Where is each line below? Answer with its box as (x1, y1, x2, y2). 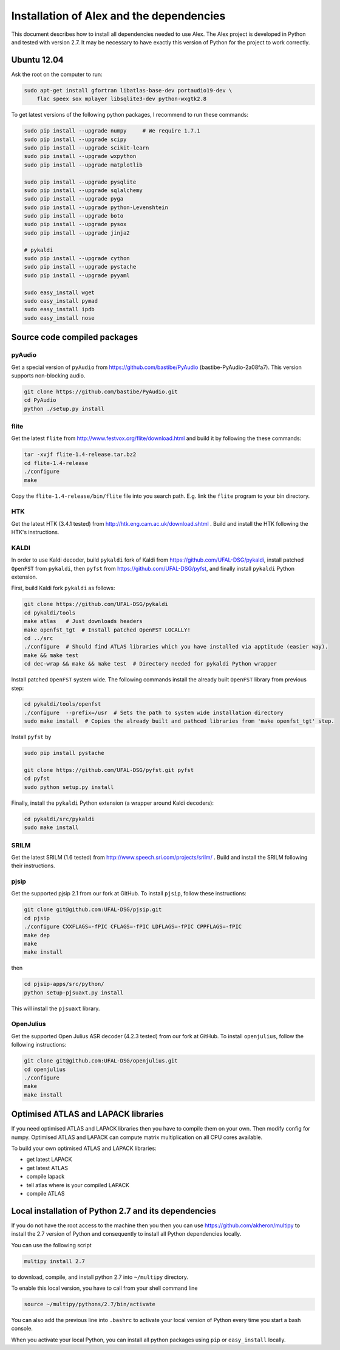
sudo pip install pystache (24, 749, 104, 757)
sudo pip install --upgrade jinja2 (24, 229, 130, 236)
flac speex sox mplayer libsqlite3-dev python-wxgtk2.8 (36, 95, 207, 103)
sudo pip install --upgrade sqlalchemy (24, 187, 143, 194)
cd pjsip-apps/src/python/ (24, 980, 104, 988)
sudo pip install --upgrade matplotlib (24, 161, 143, 168)
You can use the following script (11, 1241, 92, 1248)
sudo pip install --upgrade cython (24, 255, 130, 262)
